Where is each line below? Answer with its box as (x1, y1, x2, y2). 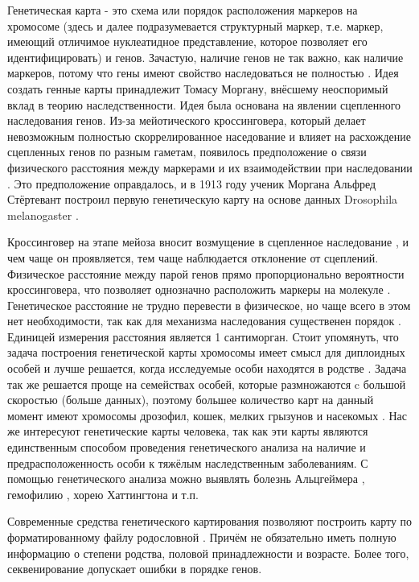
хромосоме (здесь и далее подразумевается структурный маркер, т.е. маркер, (7, 17, 384, 34)
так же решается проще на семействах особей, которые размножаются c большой (7, 375, 406, 392)
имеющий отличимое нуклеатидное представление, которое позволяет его (7, 33, 368, 50)
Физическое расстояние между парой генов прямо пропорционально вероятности (7, 265, 405, 282)
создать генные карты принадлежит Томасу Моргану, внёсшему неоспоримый (7, 80, 388, 97)
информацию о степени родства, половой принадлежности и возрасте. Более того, (7, 544, 409, 561)
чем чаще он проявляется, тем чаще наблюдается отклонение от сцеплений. (7, 249, 379, 266)
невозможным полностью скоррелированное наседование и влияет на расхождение (7, 127, 411, 144)
